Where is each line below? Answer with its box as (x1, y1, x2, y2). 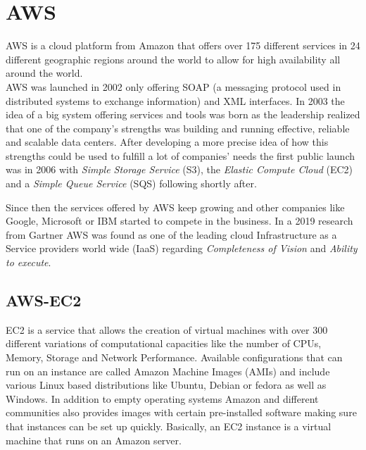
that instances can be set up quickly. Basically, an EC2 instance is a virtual (6, 418, 332, 433)
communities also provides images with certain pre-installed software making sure (6, 405, 357, 420)
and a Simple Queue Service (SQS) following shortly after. (6, 176, 257, 191)
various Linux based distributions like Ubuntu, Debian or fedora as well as (6, 377, 327, 392)
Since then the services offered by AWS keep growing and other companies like (6, 199, 345, 214)
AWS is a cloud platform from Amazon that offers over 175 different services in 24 (6, 38, 360, 53)
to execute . (6, 255, 51, 270)
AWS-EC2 (6, 289, 82, 311)
